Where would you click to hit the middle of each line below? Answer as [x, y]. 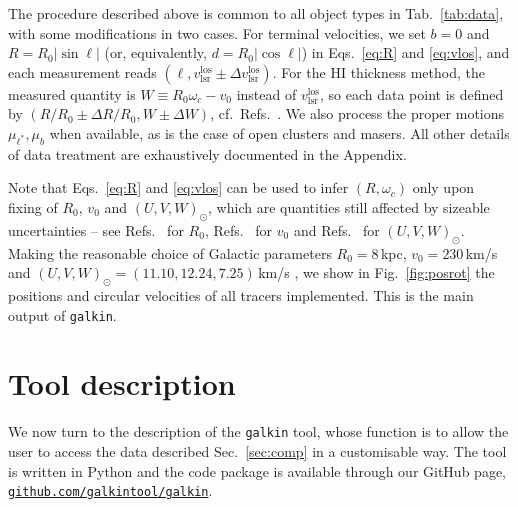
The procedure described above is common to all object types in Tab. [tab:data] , [256, 13]
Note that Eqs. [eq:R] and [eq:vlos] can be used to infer [178, 187]
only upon [443, 187]
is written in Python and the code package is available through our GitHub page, [257, 470]
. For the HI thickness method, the [378, 71]
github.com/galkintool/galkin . [110, 490]
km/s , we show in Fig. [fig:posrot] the [376, 272]
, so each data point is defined [411, 93]
